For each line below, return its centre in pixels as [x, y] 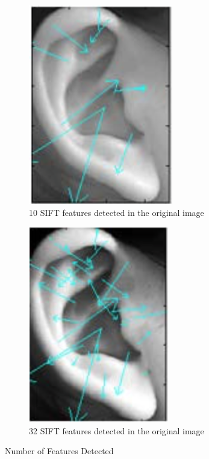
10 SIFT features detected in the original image [117, 212]
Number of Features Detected [59, 451]
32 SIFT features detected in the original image [117, 430]
